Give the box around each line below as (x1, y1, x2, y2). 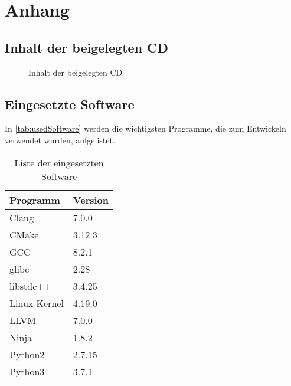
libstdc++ (9, 279, 52, 293)
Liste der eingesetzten (14, 155, 104, 169)
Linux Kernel (9, 296, 64, 310)
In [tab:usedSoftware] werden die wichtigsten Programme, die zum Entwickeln (5, 122, 286, 135)
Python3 (9, 364, 45, 378)
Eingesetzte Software (5, 94, 135, 113)
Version (73, 192, 109, 207)
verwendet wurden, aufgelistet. (5, 133, 115, 146)
